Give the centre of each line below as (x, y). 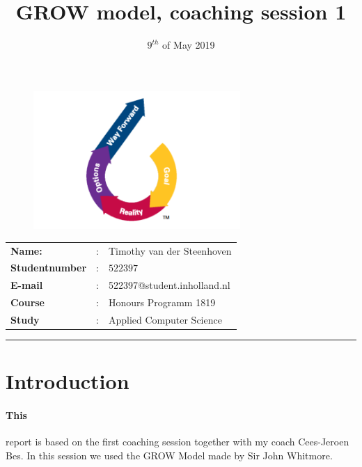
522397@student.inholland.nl (169, 285)
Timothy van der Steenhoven (170, 250)
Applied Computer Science (165, 319)
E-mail (27, 285)
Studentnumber (49, 268)
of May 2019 (189, 45)
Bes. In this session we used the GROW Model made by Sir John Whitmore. (169, 455)
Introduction (68, 381)
